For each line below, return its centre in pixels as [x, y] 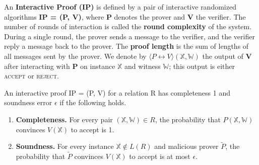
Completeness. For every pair [64, 119]
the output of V [227, 56]
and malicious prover [186, 146]
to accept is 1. [92, 129]
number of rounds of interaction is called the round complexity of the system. [128, 26]
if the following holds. [93, 102]
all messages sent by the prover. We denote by [75, 56]
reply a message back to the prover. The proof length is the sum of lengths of [126, 46]
